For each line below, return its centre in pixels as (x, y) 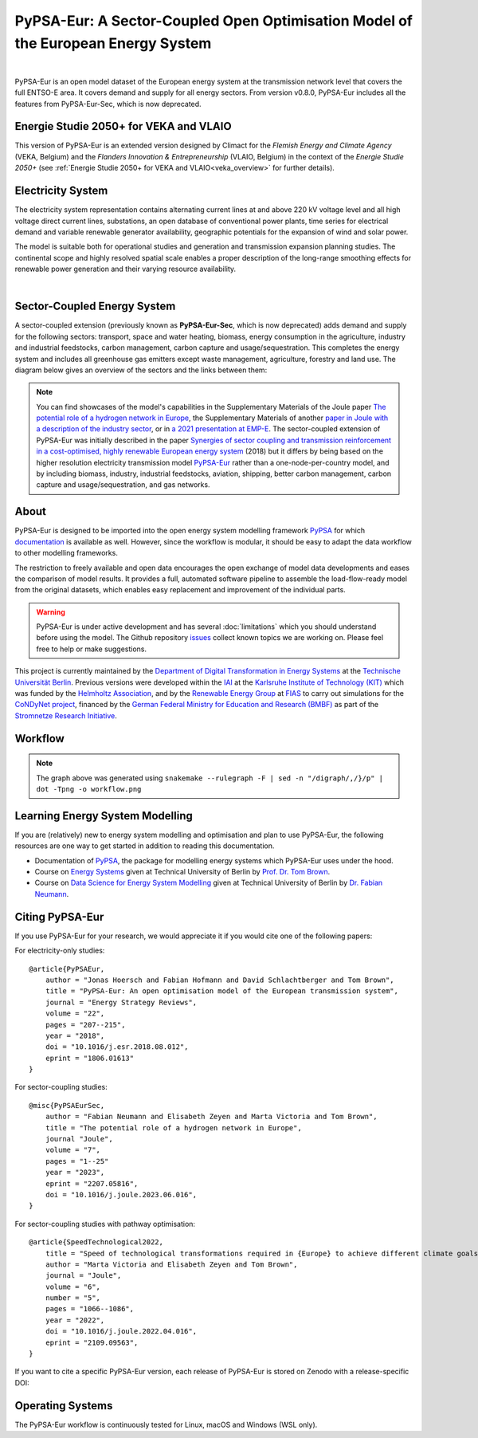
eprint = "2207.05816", (92, 1183)
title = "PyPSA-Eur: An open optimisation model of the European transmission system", (221, 991)
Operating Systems (64, 1406)
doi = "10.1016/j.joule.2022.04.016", (121, 1332)
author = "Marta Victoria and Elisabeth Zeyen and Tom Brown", (171, 1264)
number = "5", (73, 1298)
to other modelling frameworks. (67, 553)
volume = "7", (73, 1150)
